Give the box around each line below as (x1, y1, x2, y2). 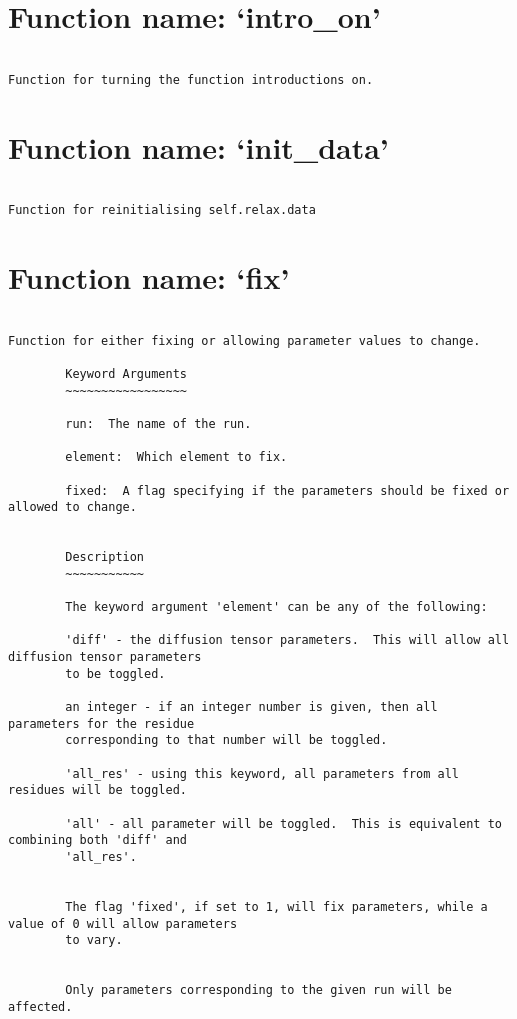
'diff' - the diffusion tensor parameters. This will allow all (65, 633, 510, 648)
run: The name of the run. (65, 416, 252, 431)
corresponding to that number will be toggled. (65, 733, 388, 748)
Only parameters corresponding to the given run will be (65, 983, 452, 998)
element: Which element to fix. (65, 450, 288, 465)
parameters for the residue (8, 716, 195, 731)
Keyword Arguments (65, 366, 187, 381)
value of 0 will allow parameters (8, 916, 238, 931)
